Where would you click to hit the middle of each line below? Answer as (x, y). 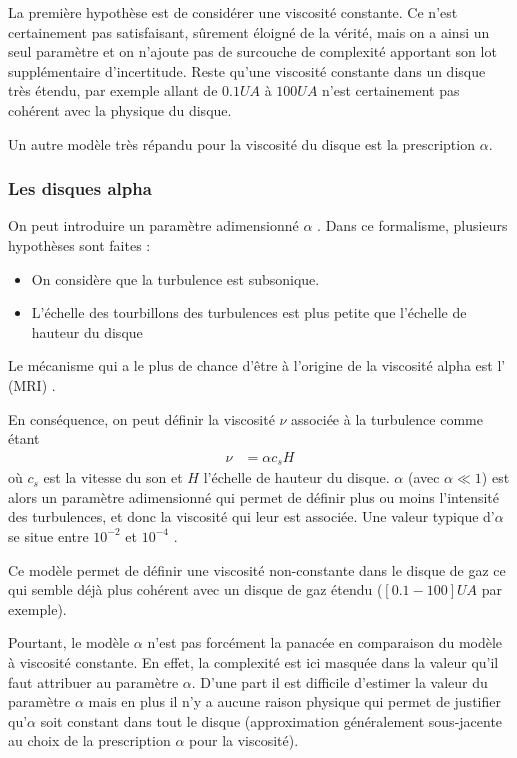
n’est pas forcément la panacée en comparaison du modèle (325, 642)
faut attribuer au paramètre (93, 681)
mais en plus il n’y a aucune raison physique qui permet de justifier (294, 701)
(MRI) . (32, 384)
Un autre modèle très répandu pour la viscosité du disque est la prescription (241, 143)
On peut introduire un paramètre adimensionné (153, 225)
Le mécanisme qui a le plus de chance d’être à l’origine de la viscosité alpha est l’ (257, 365)
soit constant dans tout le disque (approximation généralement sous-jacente (271, 720)
